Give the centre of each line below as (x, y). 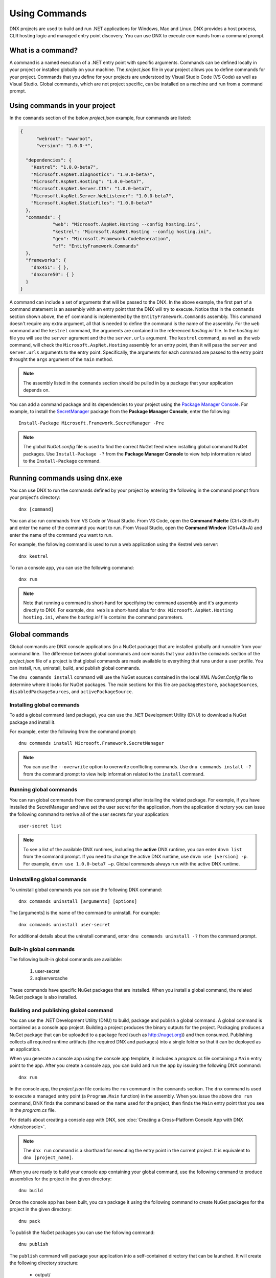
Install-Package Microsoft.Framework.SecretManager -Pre (91, 423)
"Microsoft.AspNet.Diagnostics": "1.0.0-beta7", (93, 174)
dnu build (31, 1191)
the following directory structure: (44, 1263)
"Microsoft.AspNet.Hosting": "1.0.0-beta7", (88, 182)
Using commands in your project (62, 106)
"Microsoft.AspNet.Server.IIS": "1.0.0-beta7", (92, 189)
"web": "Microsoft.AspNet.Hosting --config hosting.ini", (127, 224)
